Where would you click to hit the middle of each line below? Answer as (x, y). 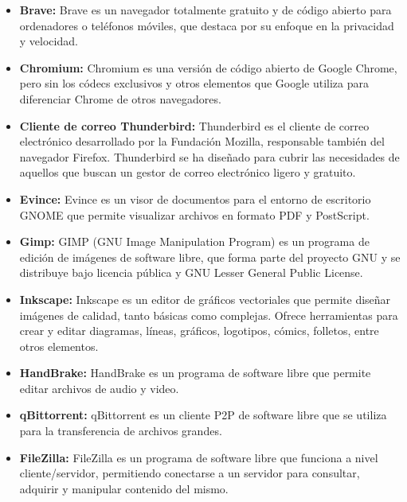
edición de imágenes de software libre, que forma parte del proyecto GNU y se (210, 257)
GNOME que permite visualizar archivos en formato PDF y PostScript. (194, 214)
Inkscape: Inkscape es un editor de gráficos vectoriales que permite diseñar (205, 299)
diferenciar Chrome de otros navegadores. (120, 98)
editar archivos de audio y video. (99, 388)
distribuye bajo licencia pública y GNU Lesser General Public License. (191, 272)
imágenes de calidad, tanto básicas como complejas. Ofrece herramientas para (209, 315)
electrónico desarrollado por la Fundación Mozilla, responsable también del (202, 141)
